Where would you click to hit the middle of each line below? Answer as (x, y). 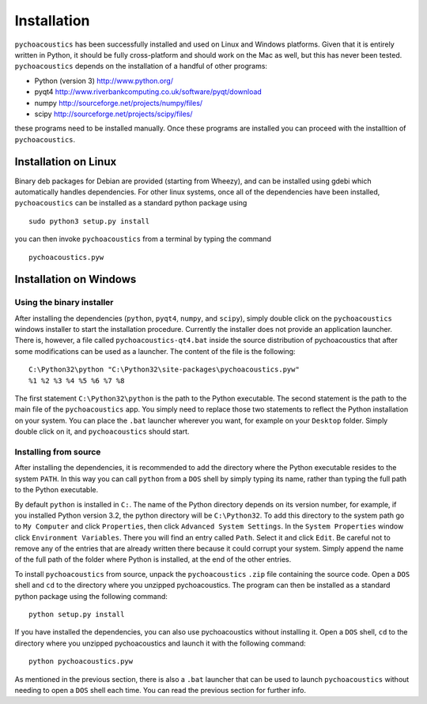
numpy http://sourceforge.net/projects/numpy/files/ (119, 103)
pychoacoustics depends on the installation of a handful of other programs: (141, 66)
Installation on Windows (76, 279)
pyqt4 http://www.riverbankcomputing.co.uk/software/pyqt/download (148, 92)
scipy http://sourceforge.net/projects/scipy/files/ (113, 114)
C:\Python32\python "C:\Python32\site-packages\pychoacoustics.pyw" (164, 370)
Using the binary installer (64, 303)
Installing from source (58, 452)
